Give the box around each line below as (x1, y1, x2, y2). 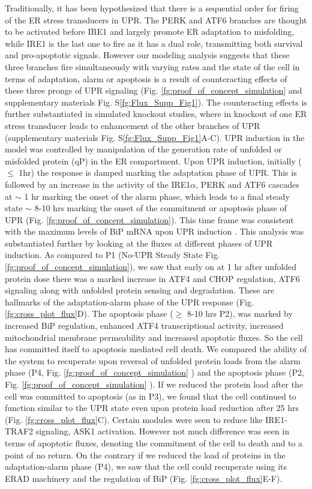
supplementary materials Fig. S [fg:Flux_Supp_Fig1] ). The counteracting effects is (5, 95, 307, 108)
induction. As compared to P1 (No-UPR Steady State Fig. (5, 248, 220, 261)
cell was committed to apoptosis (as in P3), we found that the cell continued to (5, 389, 296, 402)
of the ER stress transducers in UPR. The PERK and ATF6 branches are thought (5, 13, 307, 26)
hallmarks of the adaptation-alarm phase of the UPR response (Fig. (5, 295, 254, 308)
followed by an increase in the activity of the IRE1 (5, 178, 191, 190)
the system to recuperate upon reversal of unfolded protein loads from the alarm (5, 354, 301, 367)
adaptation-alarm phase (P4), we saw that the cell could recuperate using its (5, 460, 287, 473)
